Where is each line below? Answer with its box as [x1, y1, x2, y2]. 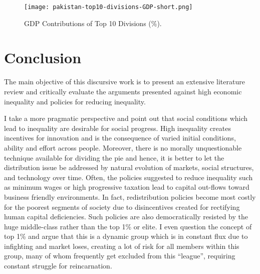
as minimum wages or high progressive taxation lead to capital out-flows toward [4, 182, 249, 192]
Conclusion [4, 47, 82, 68]
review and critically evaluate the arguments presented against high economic [4, 86, 242, 96]
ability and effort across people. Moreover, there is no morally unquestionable [4, 142, 242, 153]
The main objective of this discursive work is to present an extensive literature [4, 76, 245, 87]
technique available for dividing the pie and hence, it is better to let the [4, 152, 224, 163]
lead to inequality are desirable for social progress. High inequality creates [4, 122, 231, 133]
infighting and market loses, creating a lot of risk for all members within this [4, 240, 239, 251]
